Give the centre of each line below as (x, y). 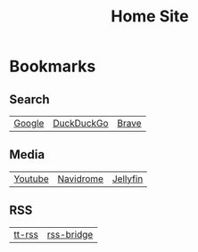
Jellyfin (128, 178)
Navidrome (81, 178)
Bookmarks (53, 66)
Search (30, 99)
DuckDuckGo (81, 123)
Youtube (31, 178)
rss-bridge (70, 234)
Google (29, 123)
